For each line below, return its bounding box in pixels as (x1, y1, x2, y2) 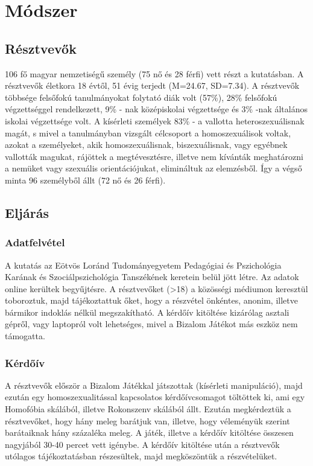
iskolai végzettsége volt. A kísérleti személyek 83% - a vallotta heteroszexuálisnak (5, 114, 305, 127)
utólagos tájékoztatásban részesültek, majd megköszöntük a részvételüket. (5, 450, 277, 462)
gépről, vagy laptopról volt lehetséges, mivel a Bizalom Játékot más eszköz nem (5, 318, 298, 330)
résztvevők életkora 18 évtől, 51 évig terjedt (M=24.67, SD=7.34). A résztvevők (5, 79, 300, 92)
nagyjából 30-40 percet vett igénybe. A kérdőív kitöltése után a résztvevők (5, 438, 280, 450)
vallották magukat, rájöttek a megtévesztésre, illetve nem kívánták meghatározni (5, 150, 303, 162)
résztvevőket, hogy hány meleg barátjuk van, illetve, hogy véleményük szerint (5, 414, 290, 427)
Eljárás (5, 203, 49, 222)
